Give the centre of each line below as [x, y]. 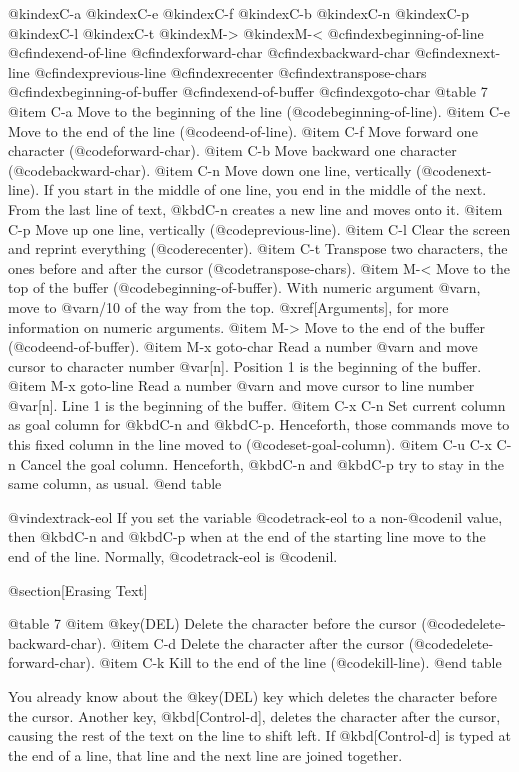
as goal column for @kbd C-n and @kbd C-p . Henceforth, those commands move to [259, 424]
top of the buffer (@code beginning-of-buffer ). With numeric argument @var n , [244, 287]
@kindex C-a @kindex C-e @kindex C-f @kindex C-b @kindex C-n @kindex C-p [238, 13]
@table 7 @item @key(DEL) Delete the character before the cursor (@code [237, 623]
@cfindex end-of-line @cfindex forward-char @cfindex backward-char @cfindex [238, 52]
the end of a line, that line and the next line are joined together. [205, 754]
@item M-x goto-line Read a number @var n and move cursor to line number [241, 385]
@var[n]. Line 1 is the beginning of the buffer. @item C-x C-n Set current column [257, 404]
